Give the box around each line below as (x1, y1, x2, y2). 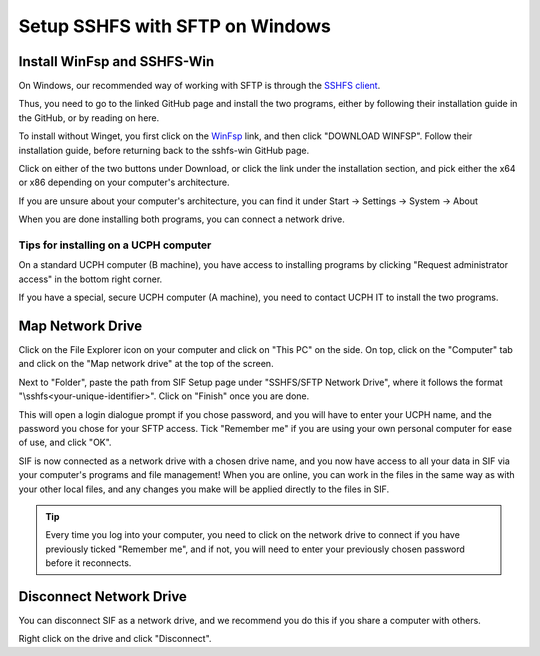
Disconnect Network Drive (18, 588, 187, 605)
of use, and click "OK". (18, 436, 112, 449)
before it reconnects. (45, 557, 132, 569)
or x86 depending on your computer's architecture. (18, 176, 230, 189)
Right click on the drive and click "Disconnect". (18, 633, 212, 645)
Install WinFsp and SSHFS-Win (18, 53, 215, 70)
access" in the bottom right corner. (18, 273, 163, 285)
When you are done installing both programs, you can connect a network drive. (18, 213, 345, 225)
